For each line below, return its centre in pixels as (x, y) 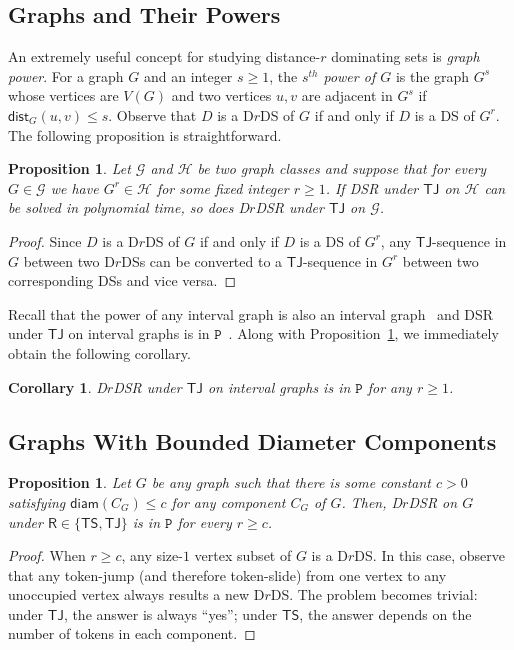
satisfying (37, 501)
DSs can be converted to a (202, 260)
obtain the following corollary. (99, 352)
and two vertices (221, 95)
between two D (69, 260)
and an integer (188, 75)
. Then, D (372, 501)
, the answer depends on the (385, 613)
